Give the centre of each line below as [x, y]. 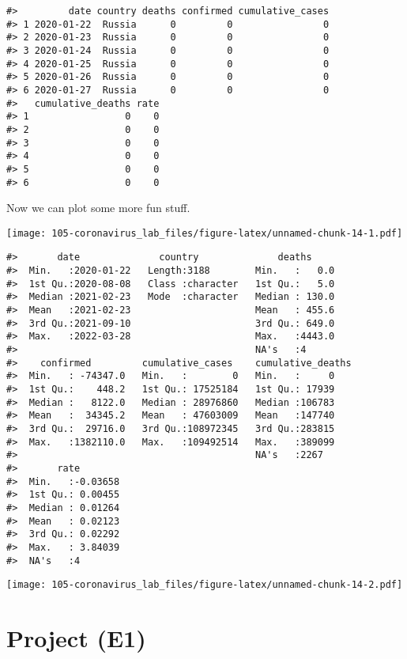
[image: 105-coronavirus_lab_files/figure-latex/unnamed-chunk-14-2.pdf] [205, 585]
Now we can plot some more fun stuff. [98, 208]
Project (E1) [76, 638]
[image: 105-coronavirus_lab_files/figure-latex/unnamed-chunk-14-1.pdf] [205, 233]
